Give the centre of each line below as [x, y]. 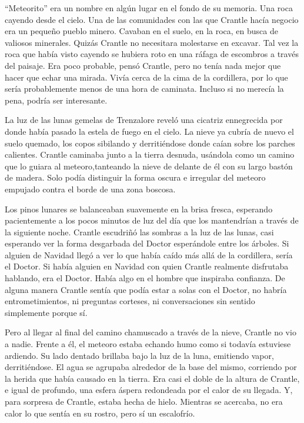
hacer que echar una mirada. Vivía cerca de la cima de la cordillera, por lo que [146, 77]
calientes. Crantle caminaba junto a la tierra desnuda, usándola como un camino [150, 154]
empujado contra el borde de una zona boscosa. [90, 189]
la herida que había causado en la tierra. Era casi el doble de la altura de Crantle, [152, 378]
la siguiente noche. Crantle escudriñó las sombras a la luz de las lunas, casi [139, 232]
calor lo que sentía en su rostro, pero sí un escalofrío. [100, 413]
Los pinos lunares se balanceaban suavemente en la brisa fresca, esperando [139, 209]
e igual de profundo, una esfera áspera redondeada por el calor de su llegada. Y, [149, 390]
